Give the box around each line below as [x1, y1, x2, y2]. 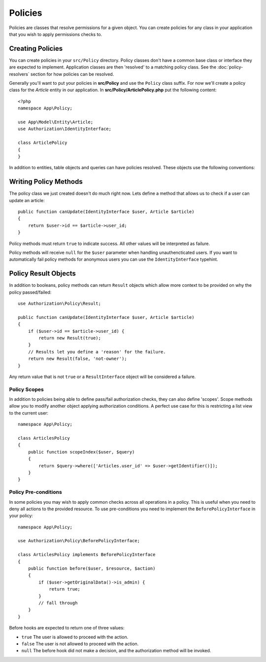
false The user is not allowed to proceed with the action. [21, 641, 139, 647]
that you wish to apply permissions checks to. [9, 31, 102, 37]
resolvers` [9, 71, 30, 77]
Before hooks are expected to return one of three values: [9, 625, 125, 631]
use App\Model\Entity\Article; [18, 119, 94, 125]
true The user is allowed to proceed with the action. [21, 634, 129, 640]
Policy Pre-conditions [9, 488, 63, 495]
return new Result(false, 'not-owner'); [28, 356, 128, 362]
